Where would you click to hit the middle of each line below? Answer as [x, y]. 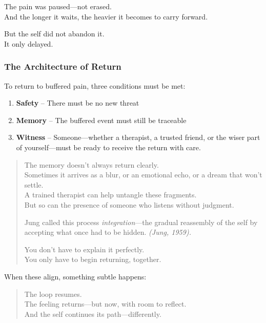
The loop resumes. [53, 294]
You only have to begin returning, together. [93, 259]
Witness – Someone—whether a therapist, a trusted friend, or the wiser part [138, 137]
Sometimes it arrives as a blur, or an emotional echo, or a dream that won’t [143, 175]
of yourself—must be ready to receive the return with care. [108, 147]
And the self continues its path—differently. [93, 314]
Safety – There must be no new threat [78, 103]
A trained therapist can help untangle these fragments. [110, 195]
